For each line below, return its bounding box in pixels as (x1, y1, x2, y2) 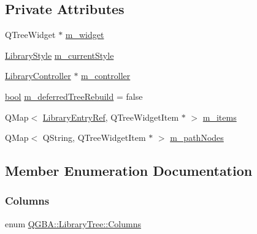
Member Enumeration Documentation (5, 161, 253, 180)
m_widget (65, 28, 104, 41)
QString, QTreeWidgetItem (42, 131, 146, 144)
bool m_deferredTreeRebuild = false (5, 89, 143, 102)
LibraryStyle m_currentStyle (5, 48, 114, 61)
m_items (202, 110, 237, 123)
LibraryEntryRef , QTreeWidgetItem (42, 110, 179, 123)
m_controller (81, 69, 131, 82)
